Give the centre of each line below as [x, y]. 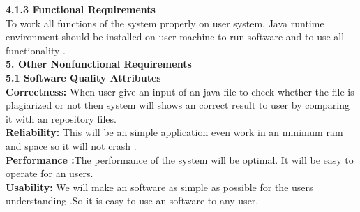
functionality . [36, 50]
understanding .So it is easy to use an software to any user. [132, 200]
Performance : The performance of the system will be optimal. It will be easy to [180, 159]
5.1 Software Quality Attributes [83, 77]
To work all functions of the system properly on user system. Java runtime [165, 23]
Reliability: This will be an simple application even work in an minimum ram [174, 132]
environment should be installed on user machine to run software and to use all [175, 37]
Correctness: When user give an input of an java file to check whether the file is [180, 91]
